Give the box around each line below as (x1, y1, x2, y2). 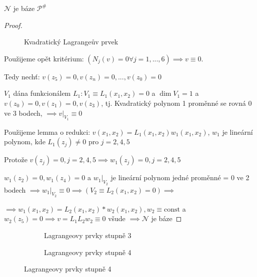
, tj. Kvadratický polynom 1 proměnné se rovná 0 (101, 97, 252, 108)
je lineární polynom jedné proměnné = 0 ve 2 (110, 172, 249, 183)
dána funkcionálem (13, 88, 71, 98)
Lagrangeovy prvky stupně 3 (44, 230, 131, 240)
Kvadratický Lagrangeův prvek (24, 36, 118, 47)
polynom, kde (4, 136, 45, 147)
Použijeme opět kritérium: (4, 53, 84, 63)
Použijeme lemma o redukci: (4, 126, 90, 137)
